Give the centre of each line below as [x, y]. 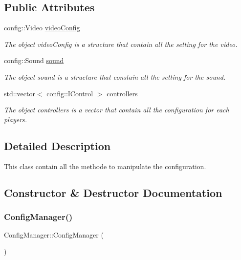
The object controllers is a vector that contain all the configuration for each [117, 110]
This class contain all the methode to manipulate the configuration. [105, 166]
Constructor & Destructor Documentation [113, 192]
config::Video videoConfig [42, 28]
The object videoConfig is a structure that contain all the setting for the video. [121, 44]
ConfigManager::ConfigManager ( [54, 235]
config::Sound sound [34, 60]
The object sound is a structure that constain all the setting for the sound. [115, 76]
